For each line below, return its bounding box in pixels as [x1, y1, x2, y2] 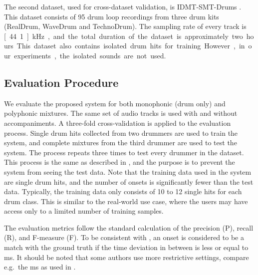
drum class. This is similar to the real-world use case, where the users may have [4, 196, 248, 206]
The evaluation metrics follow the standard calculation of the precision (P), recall [4, 222, 254, 233]
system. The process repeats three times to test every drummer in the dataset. [4, 147, 244, 157]
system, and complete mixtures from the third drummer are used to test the [4, 137, 237, 148]
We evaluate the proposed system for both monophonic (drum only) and [4, 98, 226, 108]
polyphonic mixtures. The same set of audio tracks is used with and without [4, 108, 238, 118]
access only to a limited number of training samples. [4, 206, 164, 216]
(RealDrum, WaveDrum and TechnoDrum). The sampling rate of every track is [4, 21, 247, 31]
